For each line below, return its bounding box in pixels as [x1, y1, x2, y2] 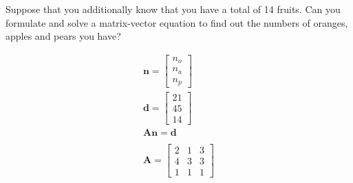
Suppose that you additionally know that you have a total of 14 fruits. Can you [6, 2, 341, 16]
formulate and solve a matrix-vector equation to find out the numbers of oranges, [6, 15, 348, 29]
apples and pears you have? [6, 29, 121, 43]
